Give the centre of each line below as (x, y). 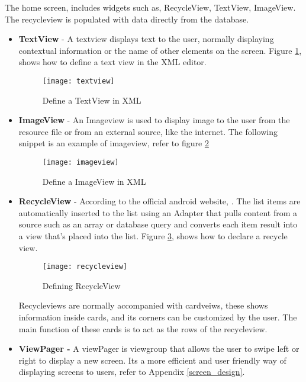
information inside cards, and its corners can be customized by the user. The (158, 317)
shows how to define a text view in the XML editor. (112, 62)
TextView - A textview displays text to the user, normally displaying (146, 39)
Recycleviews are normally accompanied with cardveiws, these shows (143, 305)
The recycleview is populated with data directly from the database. (127, 19)
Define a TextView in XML (92, 100)
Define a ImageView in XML (94, 181)
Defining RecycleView (81, 285)
